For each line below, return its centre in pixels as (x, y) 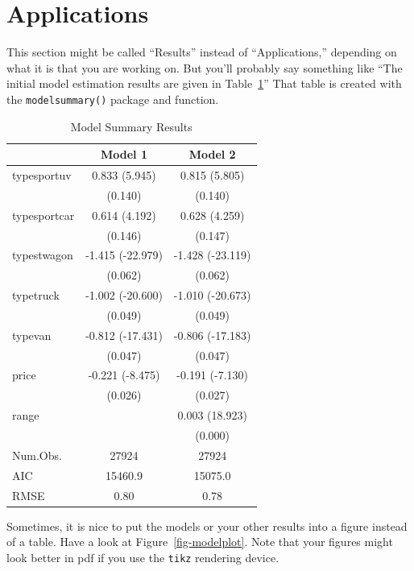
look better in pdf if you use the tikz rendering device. (143, 557)
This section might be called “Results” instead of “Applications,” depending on (202, 52)
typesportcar (43, 215)
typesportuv (42, 175)
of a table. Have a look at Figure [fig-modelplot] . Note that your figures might (200, 542)
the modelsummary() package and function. (113, 99)
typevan (32, 335)
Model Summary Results (131, 126)
